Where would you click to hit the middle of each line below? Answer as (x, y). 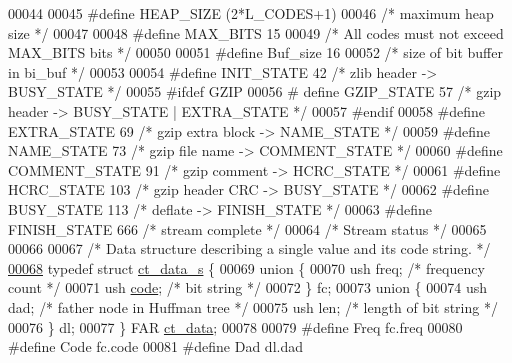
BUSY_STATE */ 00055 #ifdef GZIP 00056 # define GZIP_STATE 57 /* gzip (255, 91)
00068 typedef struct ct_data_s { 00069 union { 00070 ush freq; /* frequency (246, 267)
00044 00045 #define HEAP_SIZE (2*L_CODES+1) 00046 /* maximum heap (251, 13)
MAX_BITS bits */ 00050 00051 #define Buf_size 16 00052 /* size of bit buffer (255, 52)
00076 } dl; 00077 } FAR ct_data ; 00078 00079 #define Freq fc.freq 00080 (235, 326)
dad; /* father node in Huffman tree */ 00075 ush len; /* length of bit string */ (253, 306)
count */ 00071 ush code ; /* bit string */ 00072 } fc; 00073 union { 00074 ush (248, 287)
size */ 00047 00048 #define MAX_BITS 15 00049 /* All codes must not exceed (256, 32)
